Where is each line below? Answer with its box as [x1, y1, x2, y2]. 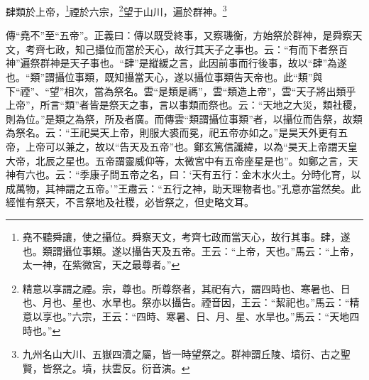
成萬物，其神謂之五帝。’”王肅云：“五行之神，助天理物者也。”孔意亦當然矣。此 [6, 180, 361, 195]
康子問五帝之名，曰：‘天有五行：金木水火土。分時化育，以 [89, 167, 361, 182]
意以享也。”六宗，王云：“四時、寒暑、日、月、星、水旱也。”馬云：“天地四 [22, 308, 360, 323]
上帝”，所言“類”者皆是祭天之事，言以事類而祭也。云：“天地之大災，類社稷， [6, 97, 363, 112]
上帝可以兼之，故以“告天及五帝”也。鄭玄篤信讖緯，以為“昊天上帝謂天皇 [25, 139, 358, 153]
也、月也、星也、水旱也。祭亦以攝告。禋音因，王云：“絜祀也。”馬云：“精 [22, 295, 360, 310]
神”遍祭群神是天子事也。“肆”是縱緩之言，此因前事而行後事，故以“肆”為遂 [6, 55, 348, 70]
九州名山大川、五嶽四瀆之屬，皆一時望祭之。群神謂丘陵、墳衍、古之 [22, 347, 341, 362]
